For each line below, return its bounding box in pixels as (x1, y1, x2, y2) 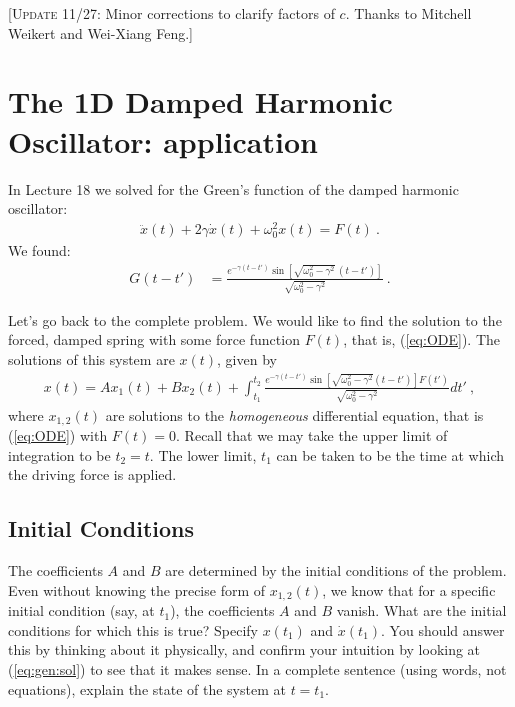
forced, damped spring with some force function (8, 329, 300, 350)
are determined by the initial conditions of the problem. (165, 560, 507, 581)
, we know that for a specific (322, 579, 496, 600)
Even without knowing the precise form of (8, 579, 266, 600)
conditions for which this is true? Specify (8, 619, 258, 640)
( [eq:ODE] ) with (8, 425, 108, 446)
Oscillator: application (8, 120, 318, 161)
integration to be (8, 444, 111, 465)
